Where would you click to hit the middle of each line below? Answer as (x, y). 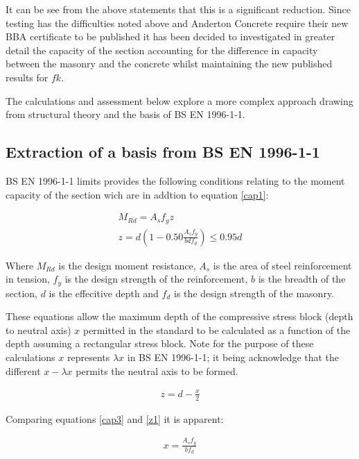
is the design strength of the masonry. (254, 293)
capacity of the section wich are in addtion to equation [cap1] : (137, 194)
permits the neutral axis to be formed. (157, 370)
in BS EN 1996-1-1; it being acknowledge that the (233, 357)
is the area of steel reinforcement (282, 265)
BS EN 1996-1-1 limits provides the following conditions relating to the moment (175, 180)
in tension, (28, 279)
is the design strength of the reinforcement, (156, 279)
